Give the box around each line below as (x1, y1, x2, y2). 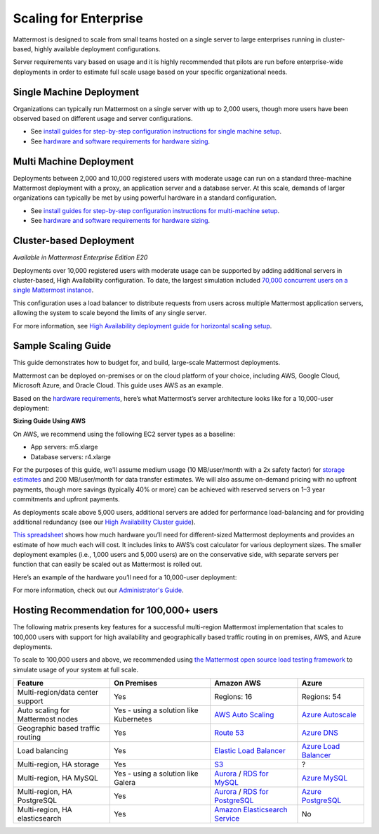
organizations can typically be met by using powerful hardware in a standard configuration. (13, 193, 277, 202)
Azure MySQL (302, 774, 348, 783)
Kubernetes (113, 714, 152, 724)
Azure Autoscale (302, 710, 357, 720)
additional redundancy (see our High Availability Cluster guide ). (13, 518, 196, 526)
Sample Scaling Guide (13, 340, 112, 352)
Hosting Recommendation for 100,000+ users (13, 605, 218, 617)
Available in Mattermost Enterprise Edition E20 (13, 253, 148, 262)
